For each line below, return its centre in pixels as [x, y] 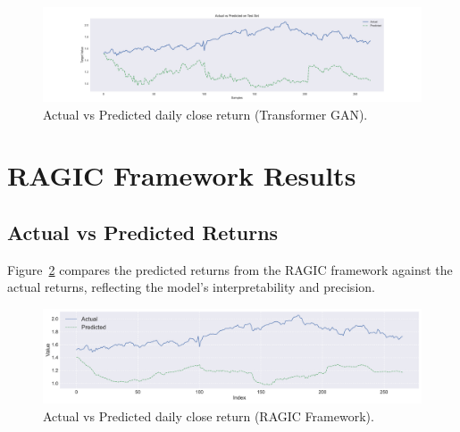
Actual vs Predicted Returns [143, 232]
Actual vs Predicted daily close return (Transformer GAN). [205, 114]
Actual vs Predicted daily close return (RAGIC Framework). [209, 415]
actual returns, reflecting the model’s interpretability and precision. [191, 287]
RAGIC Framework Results [182, 175]
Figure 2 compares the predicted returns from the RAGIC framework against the [230, 269]
